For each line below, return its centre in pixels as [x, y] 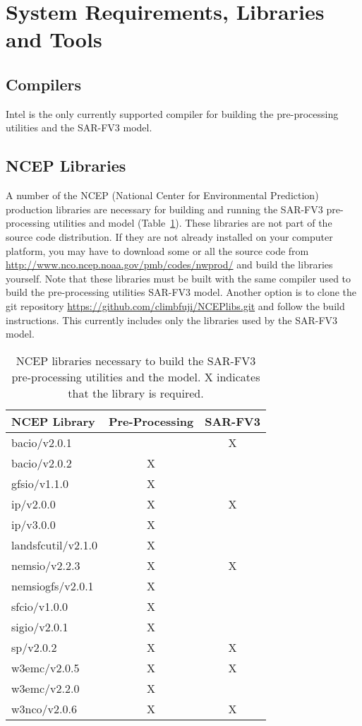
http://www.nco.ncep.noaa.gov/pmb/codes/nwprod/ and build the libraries [169, 264]
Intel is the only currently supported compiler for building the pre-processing [172, 113]
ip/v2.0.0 [34, 504]
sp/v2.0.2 [34, 647]
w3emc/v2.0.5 [46, 667]
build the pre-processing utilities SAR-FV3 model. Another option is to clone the [181, 292]
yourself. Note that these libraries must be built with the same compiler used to [179, 278]
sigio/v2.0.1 [40, 626]
